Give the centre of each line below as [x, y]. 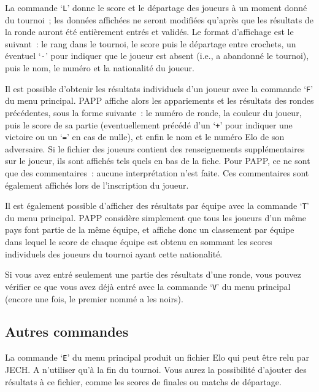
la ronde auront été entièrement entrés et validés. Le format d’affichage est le [149, 32]
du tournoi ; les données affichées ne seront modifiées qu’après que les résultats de [159, 19]
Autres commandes [67, 331]
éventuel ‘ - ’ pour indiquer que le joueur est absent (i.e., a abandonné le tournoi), [157, 56]
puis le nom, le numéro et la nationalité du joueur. [100, 68]
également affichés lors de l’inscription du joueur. [97, 185]
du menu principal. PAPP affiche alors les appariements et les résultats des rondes [159, 100]
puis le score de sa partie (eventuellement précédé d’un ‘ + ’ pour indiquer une [149, 124]
